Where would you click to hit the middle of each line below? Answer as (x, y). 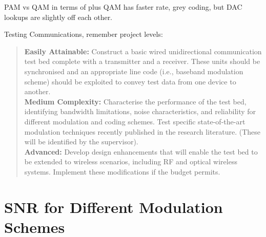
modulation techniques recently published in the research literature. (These (142, 131)
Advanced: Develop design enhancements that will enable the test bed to (141, 151)
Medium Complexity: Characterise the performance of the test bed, (135, 101)
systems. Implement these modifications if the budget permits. (122, 171)
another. (37, 91)
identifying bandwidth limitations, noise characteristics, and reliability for (140, 111)
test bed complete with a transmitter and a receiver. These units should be (142, 61)
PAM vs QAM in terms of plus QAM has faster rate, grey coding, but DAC (123, 7)
